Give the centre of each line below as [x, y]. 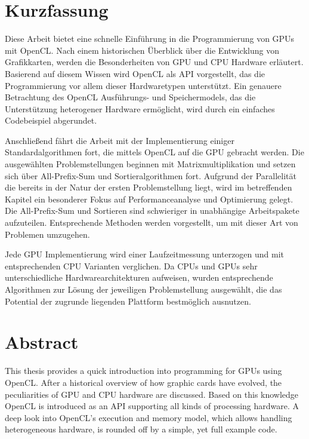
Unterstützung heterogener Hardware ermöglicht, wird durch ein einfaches [140, 108]
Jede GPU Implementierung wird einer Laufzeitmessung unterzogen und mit [145, 254]
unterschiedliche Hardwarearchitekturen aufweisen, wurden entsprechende [139, 277]
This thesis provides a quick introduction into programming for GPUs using [143, 371]
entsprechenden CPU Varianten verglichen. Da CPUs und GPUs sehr [131, 265]
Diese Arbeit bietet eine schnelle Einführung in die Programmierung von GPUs [150, 39]
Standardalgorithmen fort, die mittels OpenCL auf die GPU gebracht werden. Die [154, 152]
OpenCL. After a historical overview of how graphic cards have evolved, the [143, 382]
